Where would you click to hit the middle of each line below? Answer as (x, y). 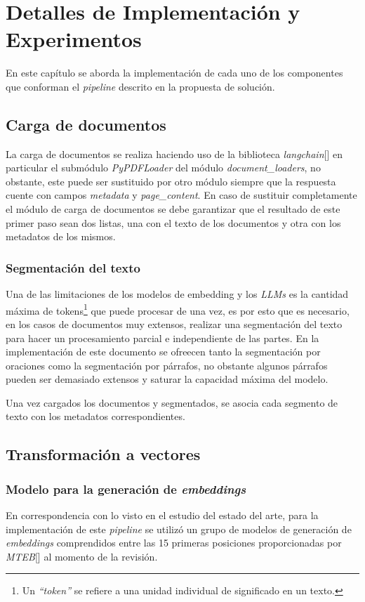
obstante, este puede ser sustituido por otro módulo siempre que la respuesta (171, 181)
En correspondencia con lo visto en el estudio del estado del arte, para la (162, 515)
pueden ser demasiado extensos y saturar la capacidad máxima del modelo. (167, 379)
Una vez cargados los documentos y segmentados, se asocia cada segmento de (172, 402)
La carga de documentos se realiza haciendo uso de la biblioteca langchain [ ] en (174, 153)
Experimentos (74, 39)
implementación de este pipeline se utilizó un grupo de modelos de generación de (179, 529)
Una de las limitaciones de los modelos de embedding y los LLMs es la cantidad (177, 294)
